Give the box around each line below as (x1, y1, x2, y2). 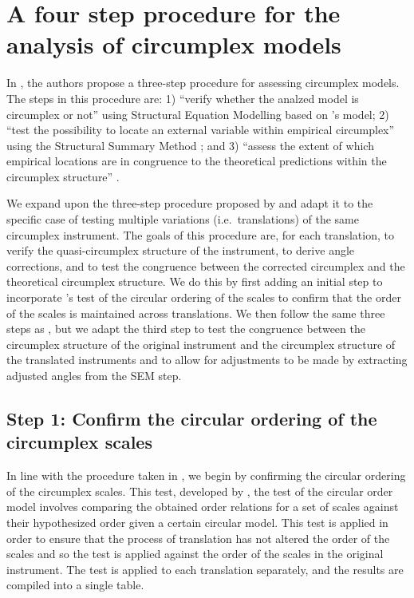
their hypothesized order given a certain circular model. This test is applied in (6, 513, 388, 530)
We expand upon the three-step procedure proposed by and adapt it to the (6, 195, 373, 212)
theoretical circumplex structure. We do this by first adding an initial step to (6, 273, 383, 290)
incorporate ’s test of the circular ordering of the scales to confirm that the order (6, 289, 401, 306)
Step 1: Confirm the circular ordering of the (6, 406, 377, 430)
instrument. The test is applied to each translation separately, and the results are (6, 560, 404, 577)
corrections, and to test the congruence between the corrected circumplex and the (6, 257, 405, 274)
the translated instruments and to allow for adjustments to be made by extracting (6, 351, 408, 368)
